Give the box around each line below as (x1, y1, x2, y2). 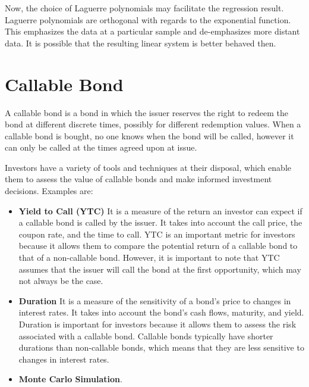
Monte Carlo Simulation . (18, 373, 122, 385)
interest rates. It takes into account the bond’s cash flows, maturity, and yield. (18, 306, 304, 319)
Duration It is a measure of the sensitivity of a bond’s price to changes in (18, 294, 291, 307)
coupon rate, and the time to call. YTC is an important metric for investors (18, 227, 295, 240)
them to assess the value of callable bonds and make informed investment (5, 173, 272, 185)
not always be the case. (18, 274, 103, 287)
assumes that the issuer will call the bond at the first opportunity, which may (18, 263, 301, 275)
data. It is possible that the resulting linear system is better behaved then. (5, 36, 276, 49)
